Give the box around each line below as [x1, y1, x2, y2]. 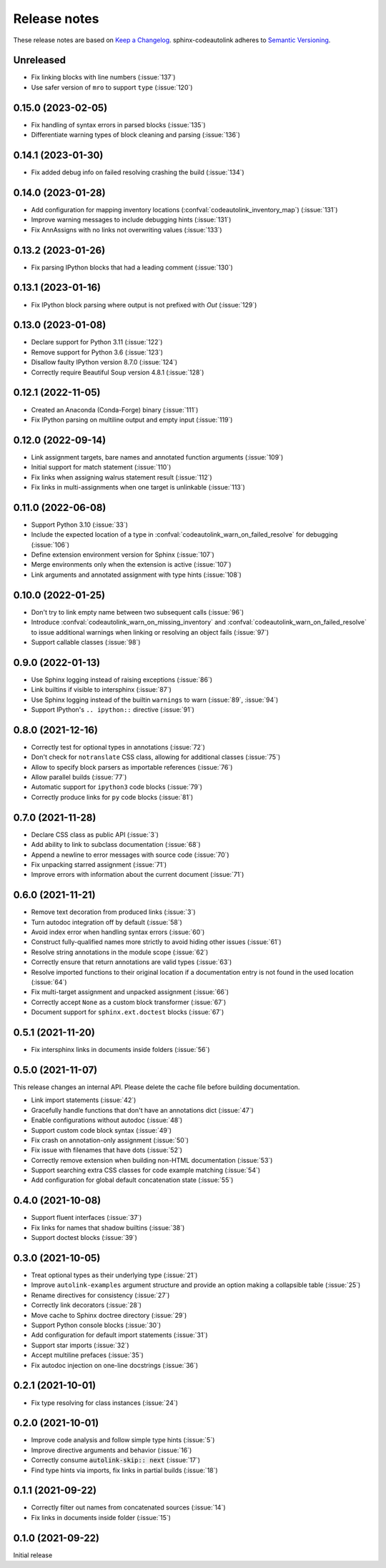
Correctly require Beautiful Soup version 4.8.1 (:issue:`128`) [31, 368, 204, 377]
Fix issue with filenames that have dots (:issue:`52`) [31, 1146, 182, 1154]
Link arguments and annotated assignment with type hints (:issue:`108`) [31, 570, 242, 579]
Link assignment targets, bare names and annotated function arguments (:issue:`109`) [31, 452, 284, 461]
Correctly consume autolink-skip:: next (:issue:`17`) [31, 1456, 200, 1464]
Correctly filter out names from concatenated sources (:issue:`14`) [31, 1503, 226, 1512]
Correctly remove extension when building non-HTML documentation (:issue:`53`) [31, 1156, 273, 1164]
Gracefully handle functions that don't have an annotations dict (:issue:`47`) [31, 1106, 254, 1114]
